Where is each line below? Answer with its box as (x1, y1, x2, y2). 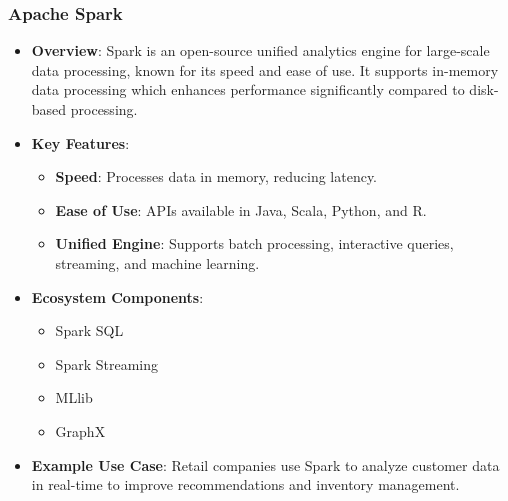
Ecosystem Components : (31, 286, 204, 307)
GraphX (55, 420, 106, 441)
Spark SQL (55, 320, 124, 341)
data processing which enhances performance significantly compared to (31, 79, 465, 100)
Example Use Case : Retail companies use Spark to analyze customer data (31, 454, 500, 475)
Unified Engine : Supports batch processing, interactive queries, (55, 233, 454, 254)
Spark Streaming (55, 353, 158, 374)
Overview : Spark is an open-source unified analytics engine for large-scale (31, 40, 490, 61)
